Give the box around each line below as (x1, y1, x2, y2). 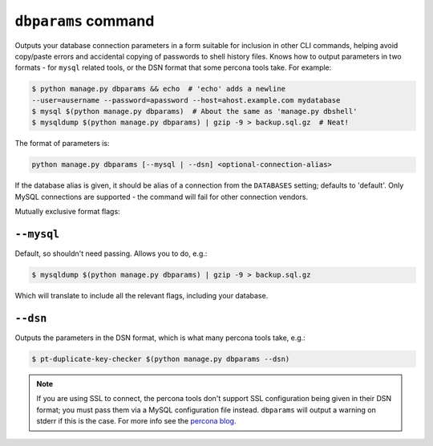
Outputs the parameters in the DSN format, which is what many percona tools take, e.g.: (14, 333, 306, 343)
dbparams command (14, 12, 155, 30)
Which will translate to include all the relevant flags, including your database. (14, 291, 269, 301)
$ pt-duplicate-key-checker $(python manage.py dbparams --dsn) (31, 354, 290, 363)
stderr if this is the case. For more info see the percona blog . (36, 416, 237, 426)
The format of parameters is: (14, 139, 110, 148)
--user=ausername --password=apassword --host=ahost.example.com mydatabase (31, 95, 341, 104)
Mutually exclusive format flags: (14, 207, 120, 217)
